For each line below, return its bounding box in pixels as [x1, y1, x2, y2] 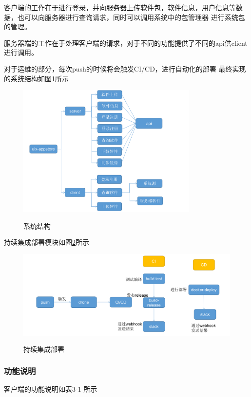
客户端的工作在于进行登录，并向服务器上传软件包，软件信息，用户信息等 [4, 2, 236, 12]
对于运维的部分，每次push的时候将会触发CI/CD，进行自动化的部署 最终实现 [4, 63, 246, 73]
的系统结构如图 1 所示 [4, 73, 69, 83]
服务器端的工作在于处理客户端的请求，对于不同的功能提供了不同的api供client [4, 37, 248, 48]
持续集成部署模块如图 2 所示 [4, 237, 89, 247]
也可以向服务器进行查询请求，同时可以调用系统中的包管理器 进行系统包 [17, 12, 245, 22]
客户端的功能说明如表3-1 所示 [4, 384, 97, 394]
